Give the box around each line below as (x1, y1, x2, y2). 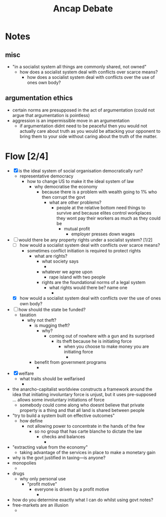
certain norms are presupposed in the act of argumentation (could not (12, 107, 155, 113)
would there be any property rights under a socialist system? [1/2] (18, 236, 153, 243)
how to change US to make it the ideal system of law (27, 178, 134, 184)
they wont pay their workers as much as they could (56, 215, 161, 221)
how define (19, 417, 43, 424)
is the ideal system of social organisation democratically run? (18, 168, 143, 173)
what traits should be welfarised (19, 375, 85, 382)
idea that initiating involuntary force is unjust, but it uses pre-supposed (12, 391, 157, 397)
